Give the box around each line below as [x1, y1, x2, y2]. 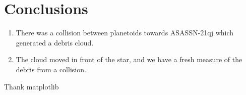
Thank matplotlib [4, 81, 59, 91]
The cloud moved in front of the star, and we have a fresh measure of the [16, 54, 242, 65]
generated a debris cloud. [16, 37, 94, 47]
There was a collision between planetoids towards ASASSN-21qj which [16, 27, 234, 38]
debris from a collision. [16, 64, 86, 74]
